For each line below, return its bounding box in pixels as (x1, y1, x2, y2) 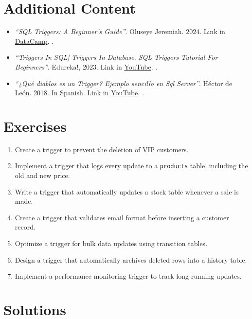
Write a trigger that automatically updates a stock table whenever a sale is (15, 186, 239, 196)
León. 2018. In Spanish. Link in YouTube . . (15, 88, 144, 98)
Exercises (3, 116, 67, 136)
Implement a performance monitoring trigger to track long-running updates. (15, 271, 242, 281)
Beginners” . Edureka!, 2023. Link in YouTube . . (15, 61, 158, 71)
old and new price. (15, 170, 70, 180)
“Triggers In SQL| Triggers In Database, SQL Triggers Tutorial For (15, 52, 218, 62)
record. (15, 222, 36, 232)
